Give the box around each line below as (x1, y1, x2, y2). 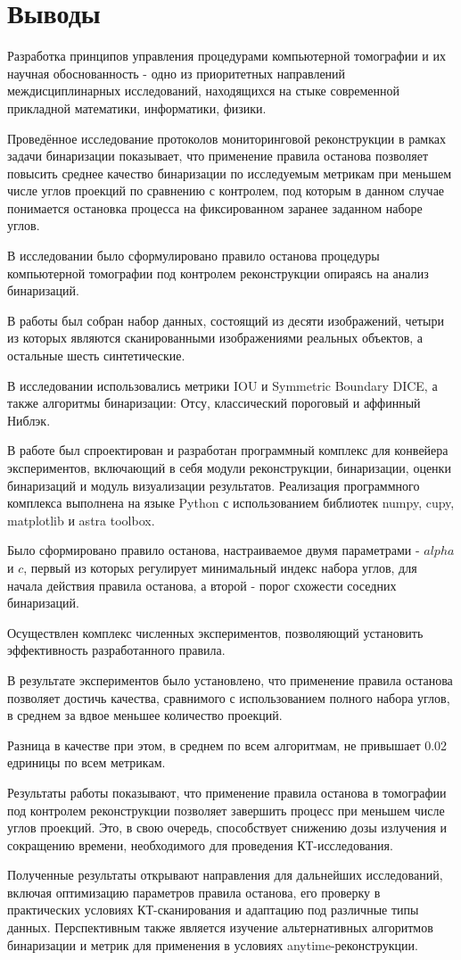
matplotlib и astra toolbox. (7, 510, 155, 529)
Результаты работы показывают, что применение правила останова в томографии (7, 782, 447, 801)
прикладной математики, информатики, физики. (7, 98, 267, 117)
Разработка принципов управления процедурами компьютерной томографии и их (7, 46, 446, 65)
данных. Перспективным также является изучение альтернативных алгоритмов (7, 918, 433, 937)
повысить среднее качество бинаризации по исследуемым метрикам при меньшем (7, 163, 452, 182)
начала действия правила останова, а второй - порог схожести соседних (7, 575, 397, 594)
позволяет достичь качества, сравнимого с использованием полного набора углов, (7, 688, 450, 707)
